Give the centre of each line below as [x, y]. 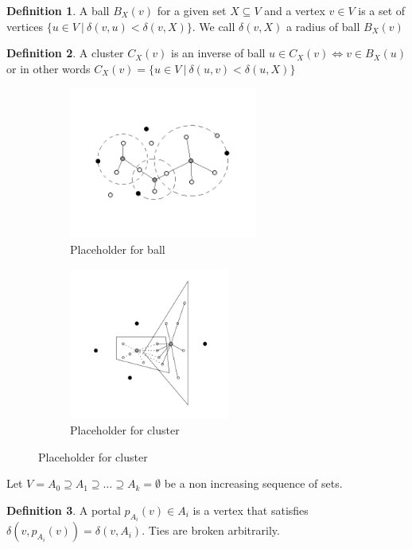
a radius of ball [323, 26]
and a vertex [295, 10]
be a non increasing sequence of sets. [253, 483]
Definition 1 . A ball [58, 10]
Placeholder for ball [118, 249]
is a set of [382, 10]
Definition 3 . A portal [64, 510]
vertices [25, 26]
